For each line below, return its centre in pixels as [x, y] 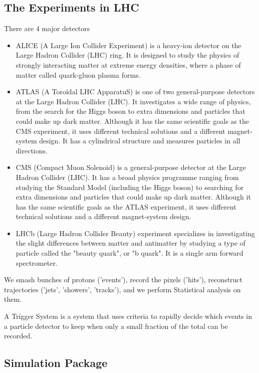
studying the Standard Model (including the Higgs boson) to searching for [130, 187]
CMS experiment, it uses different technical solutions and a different [120, 131]
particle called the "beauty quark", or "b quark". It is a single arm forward [129, 253]
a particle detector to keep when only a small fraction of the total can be [116, 326]
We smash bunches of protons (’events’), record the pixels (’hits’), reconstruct [123, 279]
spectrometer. [37, 262]
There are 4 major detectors [47, 28]
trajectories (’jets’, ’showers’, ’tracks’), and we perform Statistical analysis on [122, 289]
